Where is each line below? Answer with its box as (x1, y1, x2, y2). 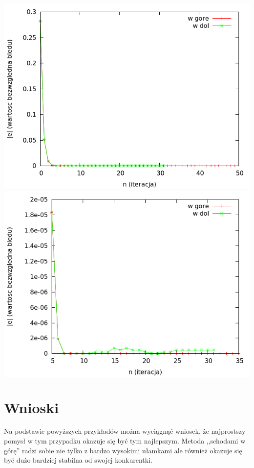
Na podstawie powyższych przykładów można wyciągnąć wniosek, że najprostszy (4, 426, 246, 436)
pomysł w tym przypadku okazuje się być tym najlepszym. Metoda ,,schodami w (4, 435, 246, 445)
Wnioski (4, 397, 59, 418)
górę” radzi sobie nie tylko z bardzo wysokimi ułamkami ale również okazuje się (4, 445, 242, 455)
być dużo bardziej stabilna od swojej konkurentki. (4, 455, 152, 465)
